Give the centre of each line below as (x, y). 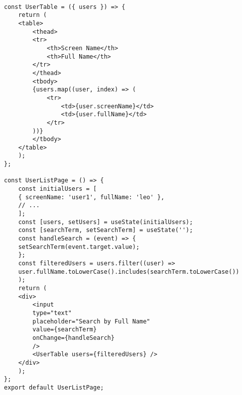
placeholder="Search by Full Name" (91, 321)
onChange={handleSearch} (73, 338)
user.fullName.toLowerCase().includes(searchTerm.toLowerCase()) (129, 272)
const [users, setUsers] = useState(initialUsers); (106, 222)
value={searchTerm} (65, 330)
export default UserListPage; (54, 387)
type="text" (52, 313)
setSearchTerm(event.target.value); (79, 247)
